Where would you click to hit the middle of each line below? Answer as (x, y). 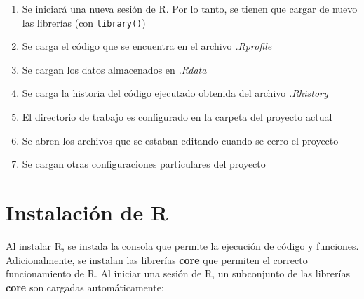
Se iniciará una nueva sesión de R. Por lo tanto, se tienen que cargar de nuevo (190, 8)
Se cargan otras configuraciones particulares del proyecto (144, 164)
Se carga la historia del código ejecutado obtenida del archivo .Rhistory (175, 93)
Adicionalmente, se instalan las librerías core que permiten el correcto (157, 259)
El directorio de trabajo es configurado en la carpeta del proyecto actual (177, 117)
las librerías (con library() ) (84, 22)
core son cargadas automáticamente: (85, 287)
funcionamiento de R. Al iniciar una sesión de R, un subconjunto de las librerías (178, 273)
